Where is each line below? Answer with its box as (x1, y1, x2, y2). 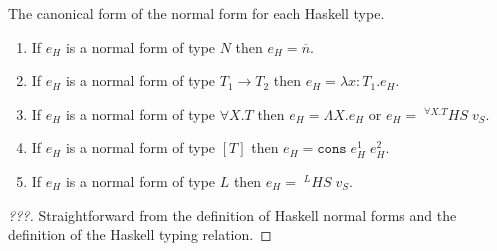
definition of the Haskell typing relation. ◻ (8, 224, 272, 245)
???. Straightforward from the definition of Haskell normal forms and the (8, 204, 457, 225)
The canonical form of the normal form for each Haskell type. (8, 3, 385, 23)
